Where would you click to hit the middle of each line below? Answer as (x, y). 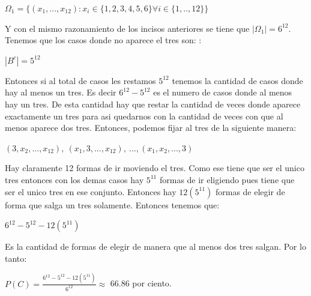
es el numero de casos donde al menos (223, 92)
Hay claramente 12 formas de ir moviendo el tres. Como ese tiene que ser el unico (155, 168)
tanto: (16, 258)
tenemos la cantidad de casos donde (237, 80)
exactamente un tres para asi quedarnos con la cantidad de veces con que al (144, 116)
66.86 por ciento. (141, 283)
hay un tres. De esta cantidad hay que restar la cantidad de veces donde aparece (153, 104)
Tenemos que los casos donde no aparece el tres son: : (103, 40)
